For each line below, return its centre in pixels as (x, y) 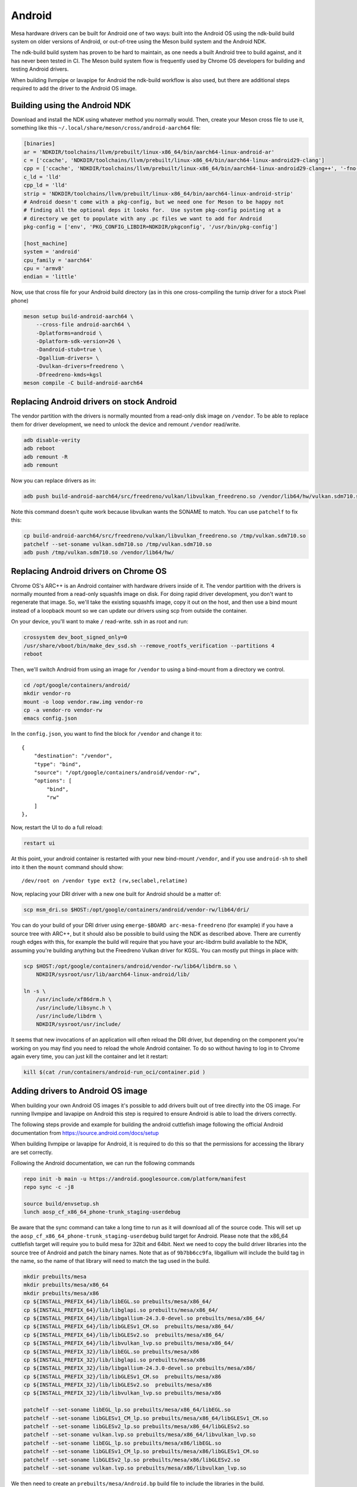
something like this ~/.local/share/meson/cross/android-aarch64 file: (106, 128)
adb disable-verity (52, 440)
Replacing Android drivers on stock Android (94, 402)
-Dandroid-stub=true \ (69, 350)
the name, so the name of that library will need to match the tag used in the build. (111, 1261)
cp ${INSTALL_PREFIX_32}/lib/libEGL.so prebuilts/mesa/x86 (111, 1351)
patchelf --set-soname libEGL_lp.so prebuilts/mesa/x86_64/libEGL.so (127, 1410)
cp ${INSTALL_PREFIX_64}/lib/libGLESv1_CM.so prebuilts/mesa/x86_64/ (129, 1327)
